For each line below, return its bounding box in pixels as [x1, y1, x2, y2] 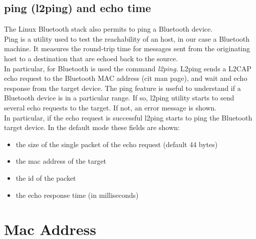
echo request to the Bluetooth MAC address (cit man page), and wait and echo [4, 73, 247, 83]
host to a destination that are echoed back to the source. [4, 53, 178, 63]
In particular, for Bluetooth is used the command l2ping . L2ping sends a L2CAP [4, 63, 251, 73]
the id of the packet [16, 172, 76, 183]
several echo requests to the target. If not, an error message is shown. [4, 102, 217, 112]
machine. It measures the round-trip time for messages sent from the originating [4, 43, 250, 54]
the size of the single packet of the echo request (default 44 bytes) [16, 139, 218, 149]
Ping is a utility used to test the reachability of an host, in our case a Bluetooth [4, 33, 250, 44]
